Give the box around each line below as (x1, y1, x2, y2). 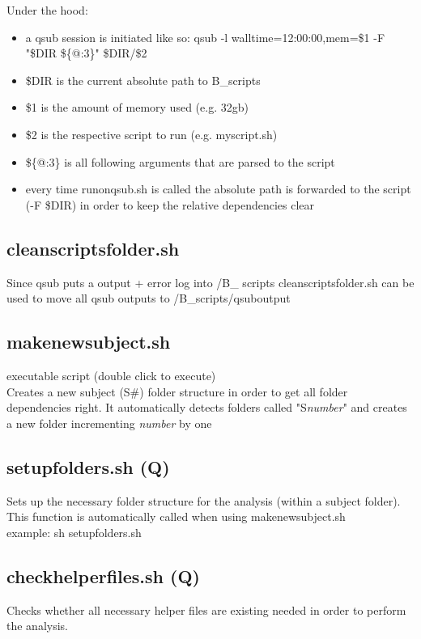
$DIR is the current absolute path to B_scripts (25, 71, 261, 88)
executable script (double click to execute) (6, 366, 216, 383)
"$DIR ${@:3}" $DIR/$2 (25, 44, 147, 61)
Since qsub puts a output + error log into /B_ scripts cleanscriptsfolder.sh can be (6, 273, 415, 290)
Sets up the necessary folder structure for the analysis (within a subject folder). (6, 492, 401, 509)
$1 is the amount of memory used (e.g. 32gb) (25, 99, 249, 116)
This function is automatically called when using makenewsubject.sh (6, 508, 346, 525)
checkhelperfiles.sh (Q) (6, 563, 200, 588)
